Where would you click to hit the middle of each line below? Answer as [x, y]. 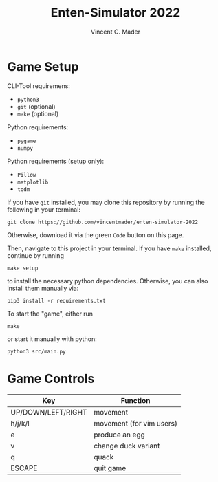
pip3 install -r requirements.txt [57, 300]
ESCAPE [24, 468]
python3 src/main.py [37, 351]
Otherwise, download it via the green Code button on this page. [96, 234]
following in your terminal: [44, 209]
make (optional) [38, 113]
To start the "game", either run [50, 314]
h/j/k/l [20, 423]
